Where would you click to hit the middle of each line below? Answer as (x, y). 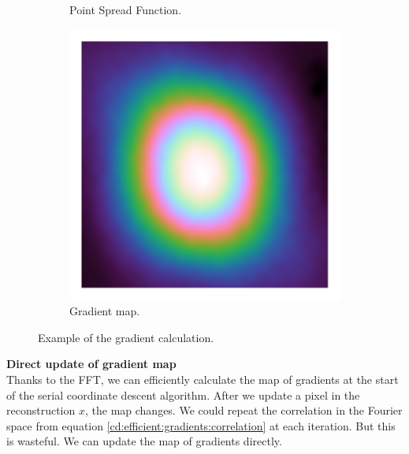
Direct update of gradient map (91, 364)
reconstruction (41, 410)
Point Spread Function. (126, 9)
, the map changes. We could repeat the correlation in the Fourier (244, 410)
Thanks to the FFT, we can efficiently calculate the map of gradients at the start (203, 379)
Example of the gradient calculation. (126, 337)
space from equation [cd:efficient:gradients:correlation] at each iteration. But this (201, 425)
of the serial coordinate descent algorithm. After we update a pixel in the (183, 394)
